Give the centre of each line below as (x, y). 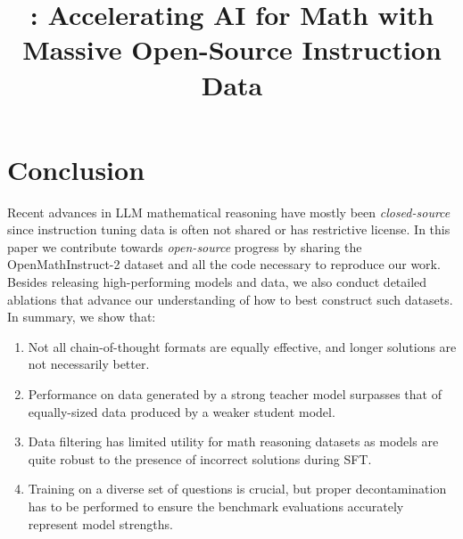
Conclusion (76, 169)
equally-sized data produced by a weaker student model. (182, 411)
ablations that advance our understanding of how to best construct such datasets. (230, 299)
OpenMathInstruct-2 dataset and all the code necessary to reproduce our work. (224, 264)
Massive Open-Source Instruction (232, 49)
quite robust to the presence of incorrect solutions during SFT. (200, 458)
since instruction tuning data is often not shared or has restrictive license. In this (229, 229)
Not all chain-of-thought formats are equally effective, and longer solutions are (242, 346)
